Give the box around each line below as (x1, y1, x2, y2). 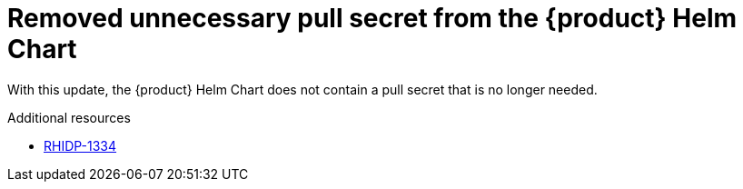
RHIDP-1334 (44, 137, 117, 154)
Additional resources (7, 109, 131, 125)
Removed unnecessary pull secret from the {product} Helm (7, 3, 738, 34)
